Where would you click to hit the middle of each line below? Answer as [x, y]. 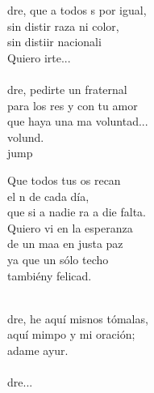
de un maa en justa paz [65, 243]
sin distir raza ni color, [63, 26]
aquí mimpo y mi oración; [71, 334]
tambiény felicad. [50, 275]
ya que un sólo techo [58, 259]
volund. [26, 137]
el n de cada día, [48, 196]
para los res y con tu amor [73, 105]
